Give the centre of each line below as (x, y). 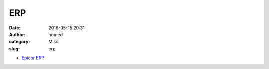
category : (20, 42)
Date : (15, 28)
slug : (14, 48)
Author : (17, 34)
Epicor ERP (33, 58)
